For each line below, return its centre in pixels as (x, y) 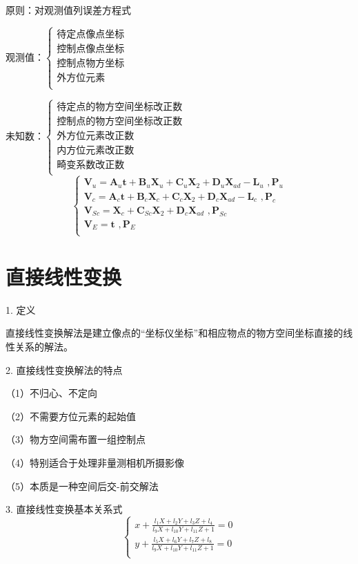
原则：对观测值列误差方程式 (68, 10)
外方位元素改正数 (96, 136)
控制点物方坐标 (91, 63)
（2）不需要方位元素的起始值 (71, 416)
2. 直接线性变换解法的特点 (64, 369)
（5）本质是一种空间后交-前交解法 (82, 486)
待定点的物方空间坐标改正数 (120, 107)
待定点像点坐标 (91, 34)
